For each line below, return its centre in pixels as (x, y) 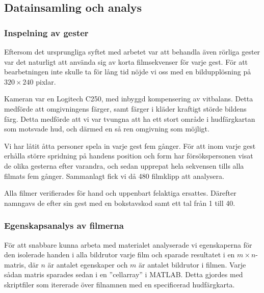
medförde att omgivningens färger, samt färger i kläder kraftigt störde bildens (125, 108)
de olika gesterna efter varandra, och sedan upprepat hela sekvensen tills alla (124, 165)
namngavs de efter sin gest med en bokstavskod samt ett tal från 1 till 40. (120, 203)
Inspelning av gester (46, 32)
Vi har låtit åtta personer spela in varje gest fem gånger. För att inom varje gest (130, 145)
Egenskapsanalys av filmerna (64, 225)
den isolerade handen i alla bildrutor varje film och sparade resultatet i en (120, 255)
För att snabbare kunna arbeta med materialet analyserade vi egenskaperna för (128, 244)
